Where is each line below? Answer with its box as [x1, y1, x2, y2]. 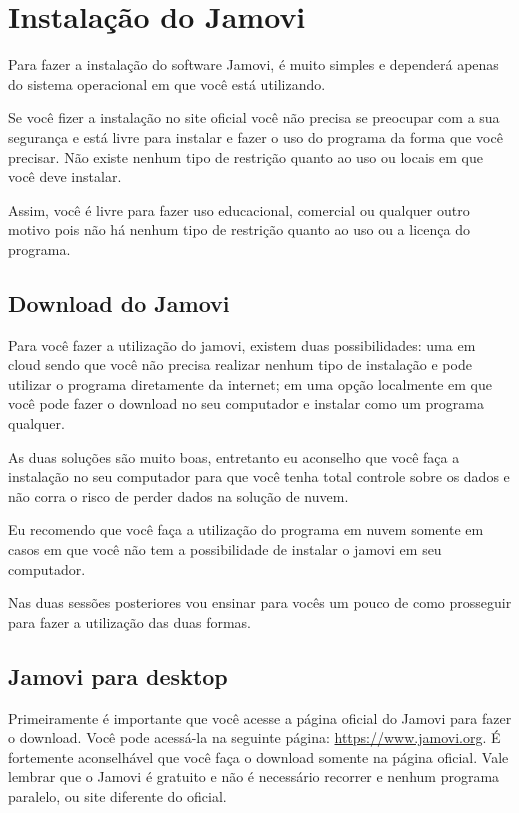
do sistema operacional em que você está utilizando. [8, 73, 326, 94]
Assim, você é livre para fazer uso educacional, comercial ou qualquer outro [8, 199, 470, 220]
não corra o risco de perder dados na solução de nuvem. [8, 485, 349, 506]
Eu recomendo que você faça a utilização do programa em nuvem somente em [8, 519, 484, 540]
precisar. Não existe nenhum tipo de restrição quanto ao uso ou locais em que [8, 146, 483, 167]
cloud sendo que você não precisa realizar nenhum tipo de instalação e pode [8, 354, 472, 375]
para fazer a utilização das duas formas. [8, 611, 252, 632]
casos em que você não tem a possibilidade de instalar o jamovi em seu [8, 539, 442, 560]
